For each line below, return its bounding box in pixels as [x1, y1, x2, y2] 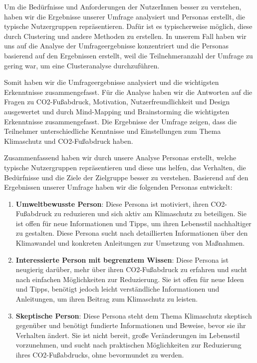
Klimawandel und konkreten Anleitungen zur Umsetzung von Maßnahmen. [15, 238, 245, 248]
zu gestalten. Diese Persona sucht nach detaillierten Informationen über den [15, 228, 248, 238]
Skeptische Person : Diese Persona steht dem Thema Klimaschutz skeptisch [15, 310, 252, 321]
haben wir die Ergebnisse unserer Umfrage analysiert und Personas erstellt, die [4, 11, 246, 21]
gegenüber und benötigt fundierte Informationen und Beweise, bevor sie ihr [15, 320, 246, 331]
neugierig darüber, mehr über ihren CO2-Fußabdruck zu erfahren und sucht [15, 264, 248, 275]
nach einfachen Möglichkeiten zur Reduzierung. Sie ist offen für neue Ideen [15, 274, 244, 284]
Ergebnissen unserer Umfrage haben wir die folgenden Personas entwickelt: [4, 182, 233, 192]
